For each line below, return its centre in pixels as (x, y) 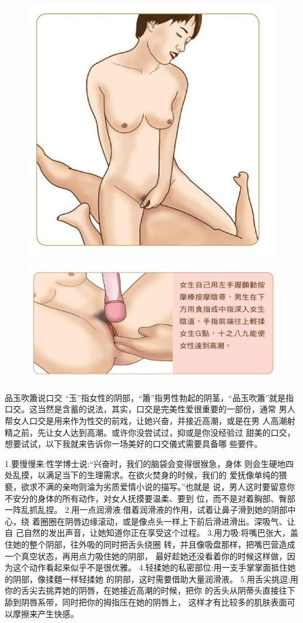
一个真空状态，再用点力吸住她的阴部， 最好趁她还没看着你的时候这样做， (146, 556)
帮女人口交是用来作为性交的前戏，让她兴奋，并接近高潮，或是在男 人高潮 (146, 421)
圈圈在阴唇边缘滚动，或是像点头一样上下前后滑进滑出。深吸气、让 (168, 521)
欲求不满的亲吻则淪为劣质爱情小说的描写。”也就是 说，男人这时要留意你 (158, 487)
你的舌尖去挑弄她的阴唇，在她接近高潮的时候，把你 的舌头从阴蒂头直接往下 (150, 590)
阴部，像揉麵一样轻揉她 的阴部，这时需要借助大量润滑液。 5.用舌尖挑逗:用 (156, 579)
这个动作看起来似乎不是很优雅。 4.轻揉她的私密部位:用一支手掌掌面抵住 (150, 567)
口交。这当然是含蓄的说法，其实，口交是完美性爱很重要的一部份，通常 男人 (150, 409)
